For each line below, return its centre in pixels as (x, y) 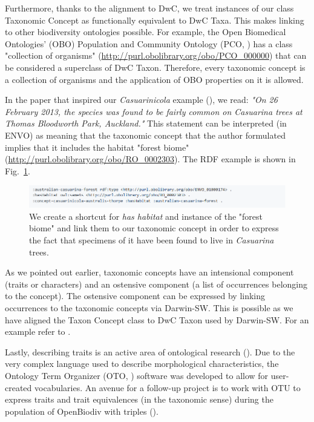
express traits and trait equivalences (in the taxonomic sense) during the (139, 399)
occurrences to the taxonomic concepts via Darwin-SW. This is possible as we (149, 307)
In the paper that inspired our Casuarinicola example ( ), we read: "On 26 (141, 100)
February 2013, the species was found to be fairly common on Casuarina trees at (154, 111)
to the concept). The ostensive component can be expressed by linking (135, 296)
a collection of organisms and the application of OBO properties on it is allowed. (154, 79)
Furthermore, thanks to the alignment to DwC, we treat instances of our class (149, 8)
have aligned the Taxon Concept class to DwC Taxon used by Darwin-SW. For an (157, 319)
